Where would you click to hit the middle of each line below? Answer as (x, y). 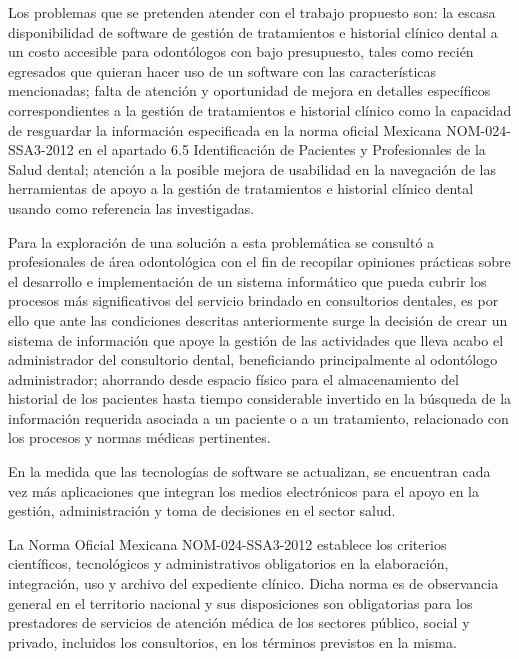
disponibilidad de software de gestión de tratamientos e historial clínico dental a (253, 31)
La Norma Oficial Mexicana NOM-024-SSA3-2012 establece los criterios (227, 543)
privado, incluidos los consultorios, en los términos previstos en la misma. (232, 641)
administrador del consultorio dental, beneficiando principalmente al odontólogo (253, 359)
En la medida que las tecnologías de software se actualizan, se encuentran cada (249, 471)
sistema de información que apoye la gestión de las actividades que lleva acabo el (256, 339)
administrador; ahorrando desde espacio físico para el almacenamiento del (233, 378)
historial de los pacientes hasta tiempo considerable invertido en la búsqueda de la (260, 398)
